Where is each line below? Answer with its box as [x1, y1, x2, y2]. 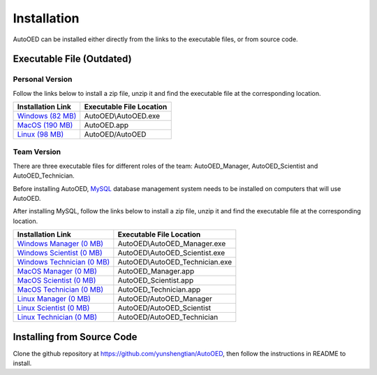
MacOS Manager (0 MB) [17, 267, 98, 276]
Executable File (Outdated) [13, 53, 132, 65]
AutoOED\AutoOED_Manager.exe [117, 239, 226, 248]
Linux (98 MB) [17, 129, 64, 139]
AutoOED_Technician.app [117, 285, 201, 295]
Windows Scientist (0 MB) [17, 248, 103, 258]
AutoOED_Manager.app [117, 267, 195, 276]
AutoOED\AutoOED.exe [84, 111, 161, 121]
